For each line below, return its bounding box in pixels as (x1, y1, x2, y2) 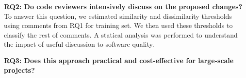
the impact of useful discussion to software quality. (4, 39, 154, 49)
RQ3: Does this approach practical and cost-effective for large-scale (4, 55, 234, 65)
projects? (4, 65, 35, 75)
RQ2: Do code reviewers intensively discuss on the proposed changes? (4, 1, 243, 11)
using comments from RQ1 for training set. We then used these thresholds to (4, 20, 233, 30)
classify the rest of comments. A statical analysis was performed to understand (4, 29, 238, 39)
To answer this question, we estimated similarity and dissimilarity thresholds (4, 11, 232, 21)
